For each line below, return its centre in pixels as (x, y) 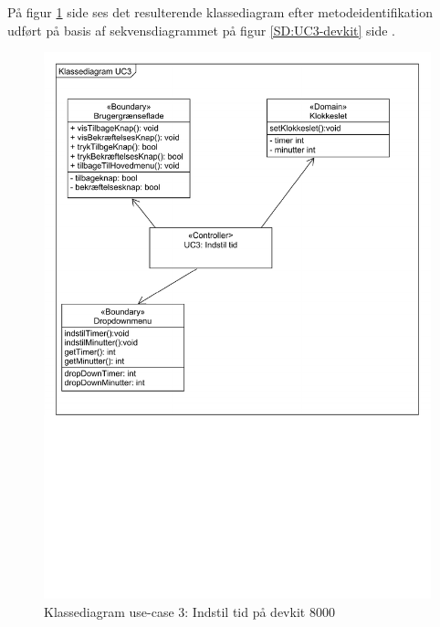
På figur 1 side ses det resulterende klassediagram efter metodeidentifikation (220, 12)
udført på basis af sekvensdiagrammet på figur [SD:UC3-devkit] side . (202, 30)
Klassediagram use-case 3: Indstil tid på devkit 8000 (189, 611)
